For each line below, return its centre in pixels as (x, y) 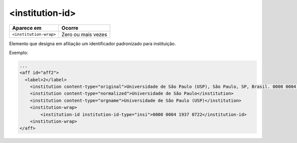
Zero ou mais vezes (84, 34)
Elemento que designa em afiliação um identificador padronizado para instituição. (92, 43)
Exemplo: (19, 53)
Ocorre (70, 28)
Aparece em (27, 28)
